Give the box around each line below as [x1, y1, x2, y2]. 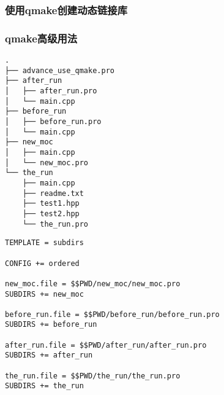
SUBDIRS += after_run [5, 351, 93, 360]
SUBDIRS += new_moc [5, 289, 84, 299]
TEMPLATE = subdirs [5, 238, 84, 248]
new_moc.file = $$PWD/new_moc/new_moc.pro [5, 279, 181, 288]
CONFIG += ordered [5, 259, 80, 268]
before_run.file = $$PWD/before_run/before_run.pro [5, 310, 220, 319]
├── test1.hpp [22, 199, 80, 208]
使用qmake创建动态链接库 [5, 2, 128, 17]
